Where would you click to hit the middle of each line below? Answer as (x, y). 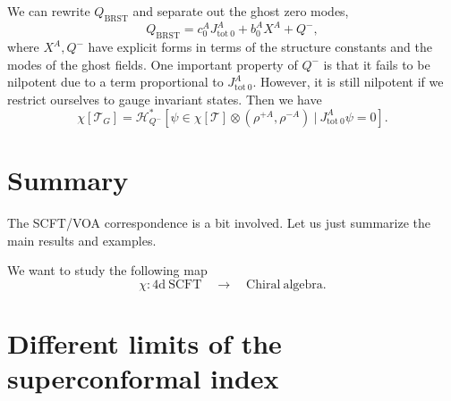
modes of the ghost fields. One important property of (153, 64)
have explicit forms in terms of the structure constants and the (260, 47)
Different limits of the (145, 343)
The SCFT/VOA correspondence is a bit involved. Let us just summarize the (219, 223)
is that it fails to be (377, 64)
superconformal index (143, 378)
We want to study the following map (107, 270)
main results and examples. (82, 240)
